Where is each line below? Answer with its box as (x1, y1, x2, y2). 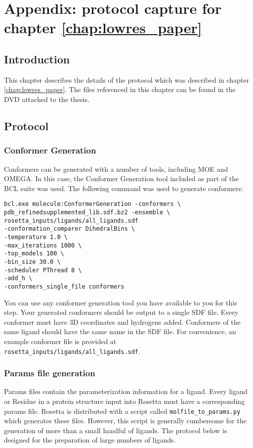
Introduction (4, 51, 70, 66)
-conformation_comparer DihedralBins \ (4, 225, 135, 233)
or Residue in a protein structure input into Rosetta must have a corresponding (4, 396, 245, 406)
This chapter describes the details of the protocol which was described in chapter (4, 74, 250, 85)
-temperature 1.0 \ (4, 233, 68, 241)
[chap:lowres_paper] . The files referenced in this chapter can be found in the (4, 84, 236, 95)
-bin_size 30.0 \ (4, 258, 61, 265)
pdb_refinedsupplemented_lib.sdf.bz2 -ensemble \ (4, 208, 170, 216)
